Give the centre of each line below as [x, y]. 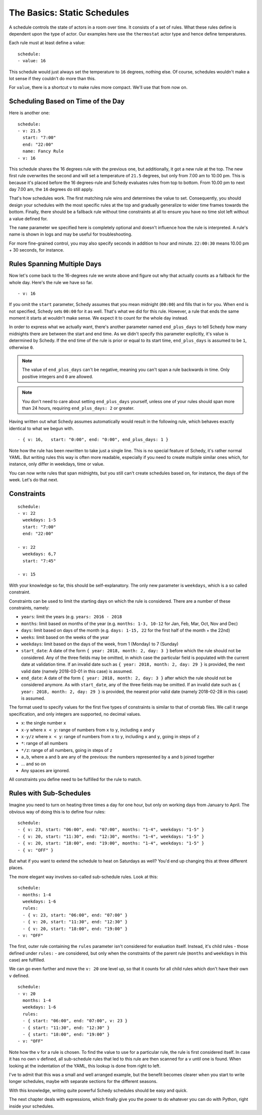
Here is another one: [30, 113]
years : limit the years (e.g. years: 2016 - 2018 [72, 617]
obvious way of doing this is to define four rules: [57, 811]
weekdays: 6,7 [39, 554]
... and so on [33, 764]
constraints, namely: [29, 608]
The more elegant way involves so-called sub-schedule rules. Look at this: [83, 877]
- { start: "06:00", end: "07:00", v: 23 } [75, 1021]
